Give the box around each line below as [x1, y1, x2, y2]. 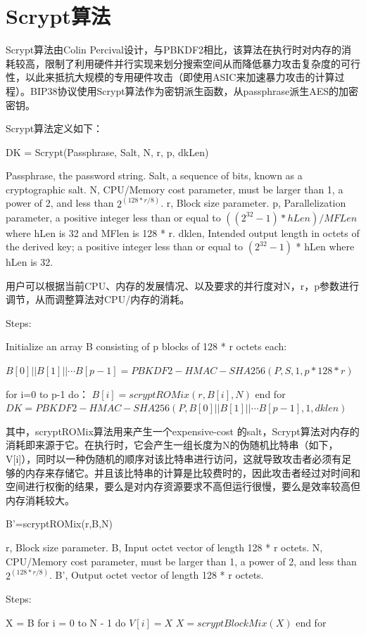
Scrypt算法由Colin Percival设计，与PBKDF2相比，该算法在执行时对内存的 [6, 42, 342, 57]
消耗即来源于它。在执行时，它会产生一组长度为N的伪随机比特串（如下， [6, 437, 339, 452]
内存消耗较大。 [6, 492, 75, 507]
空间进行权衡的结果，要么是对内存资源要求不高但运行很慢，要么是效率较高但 [6, 479, 360, 494]
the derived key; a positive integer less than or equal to [6, 239, 244, 254]
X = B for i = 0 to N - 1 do [6, 615, 126, 629]
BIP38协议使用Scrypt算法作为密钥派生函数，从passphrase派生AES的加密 [30, 83, 359, 98]
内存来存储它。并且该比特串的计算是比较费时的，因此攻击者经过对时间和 [25, 465, 360, 480]
